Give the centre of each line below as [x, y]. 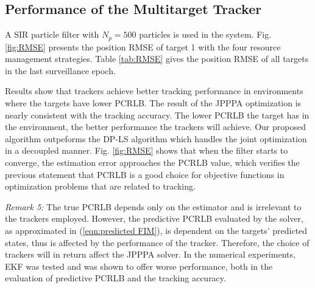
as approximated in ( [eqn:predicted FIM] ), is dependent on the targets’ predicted [156, 230]
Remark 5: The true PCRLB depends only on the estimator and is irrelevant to [153, 206]
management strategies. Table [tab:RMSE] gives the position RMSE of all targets [157, 59]
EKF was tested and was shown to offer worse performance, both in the [139, 266]
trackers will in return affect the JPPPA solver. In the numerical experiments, [150, 254]
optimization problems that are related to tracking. [100, 186]
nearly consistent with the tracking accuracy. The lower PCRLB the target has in [157, 115]
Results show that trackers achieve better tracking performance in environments [154, 91]
